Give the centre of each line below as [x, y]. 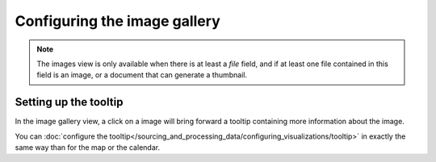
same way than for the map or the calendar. [88, 147]
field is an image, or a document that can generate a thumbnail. [142, 75]
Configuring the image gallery [118, 21]
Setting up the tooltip [69, 102]
